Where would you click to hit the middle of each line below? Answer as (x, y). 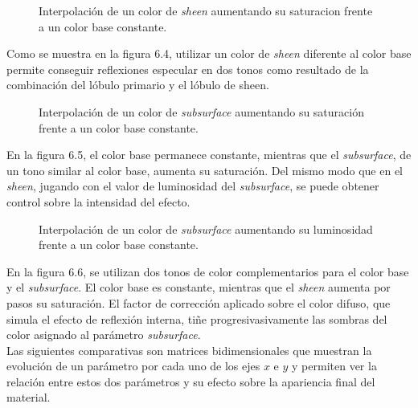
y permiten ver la (334, 366)
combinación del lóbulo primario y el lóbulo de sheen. (138, 85)
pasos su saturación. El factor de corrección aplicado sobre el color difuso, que (199, 302)
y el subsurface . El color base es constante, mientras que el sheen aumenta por (199, 287)
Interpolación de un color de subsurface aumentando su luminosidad (206, 228)
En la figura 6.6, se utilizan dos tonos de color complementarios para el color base (208, 271)
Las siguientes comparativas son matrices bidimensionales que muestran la (189, 350)
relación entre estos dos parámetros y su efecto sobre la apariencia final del (191, 381)
